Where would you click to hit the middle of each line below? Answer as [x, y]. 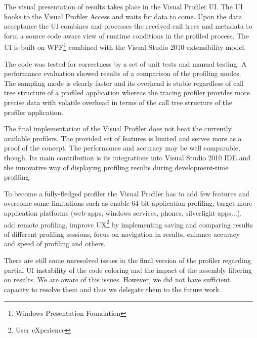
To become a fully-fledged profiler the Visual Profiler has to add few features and [127, 193]
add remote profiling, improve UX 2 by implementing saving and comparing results [128, 224]
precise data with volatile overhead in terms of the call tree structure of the [118, 102]
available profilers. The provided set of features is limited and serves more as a [123, 138]
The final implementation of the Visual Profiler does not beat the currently [118, 129]
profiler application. [34, 112]
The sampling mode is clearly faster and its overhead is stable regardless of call [124, 83]
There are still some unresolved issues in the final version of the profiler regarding [128, 260]
